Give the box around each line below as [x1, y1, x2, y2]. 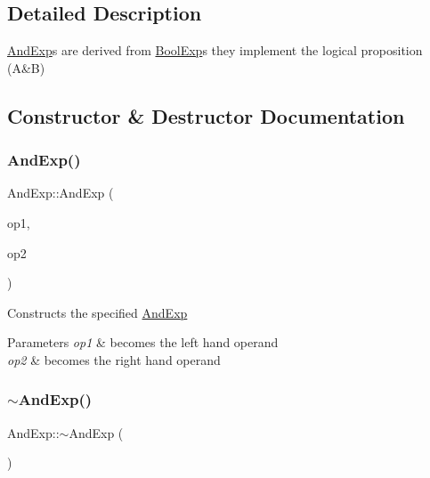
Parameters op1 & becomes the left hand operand [7, 333, 279, 352]
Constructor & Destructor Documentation [7, 101, 405, 129]
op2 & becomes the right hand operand [7, 350, 221, 369]
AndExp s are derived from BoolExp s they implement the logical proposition [7, 41, 423, 60]
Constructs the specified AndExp [7, 303, 188, 321]
